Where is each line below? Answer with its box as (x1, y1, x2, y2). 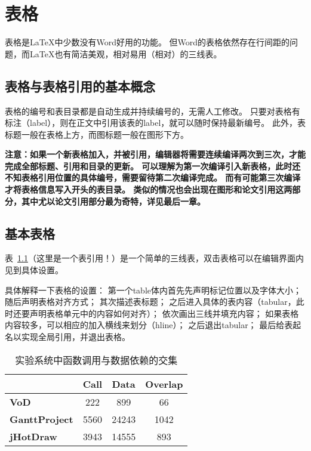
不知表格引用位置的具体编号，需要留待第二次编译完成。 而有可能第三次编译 (5, 171, 301, 184)
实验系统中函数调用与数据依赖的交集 (15, 353, 178, 367)
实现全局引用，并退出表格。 (21, 330, 130, 343)
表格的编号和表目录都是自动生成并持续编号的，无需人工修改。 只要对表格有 (5, 104, 300, 117)
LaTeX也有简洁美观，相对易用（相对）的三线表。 (29, 47, 222, 60)
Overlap (145, 376, 183, 391)
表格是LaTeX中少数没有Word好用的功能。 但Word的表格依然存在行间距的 (5, 36, 290, 48)
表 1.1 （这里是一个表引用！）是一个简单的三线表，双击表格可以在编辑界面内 (5, 252, 304, 264)
